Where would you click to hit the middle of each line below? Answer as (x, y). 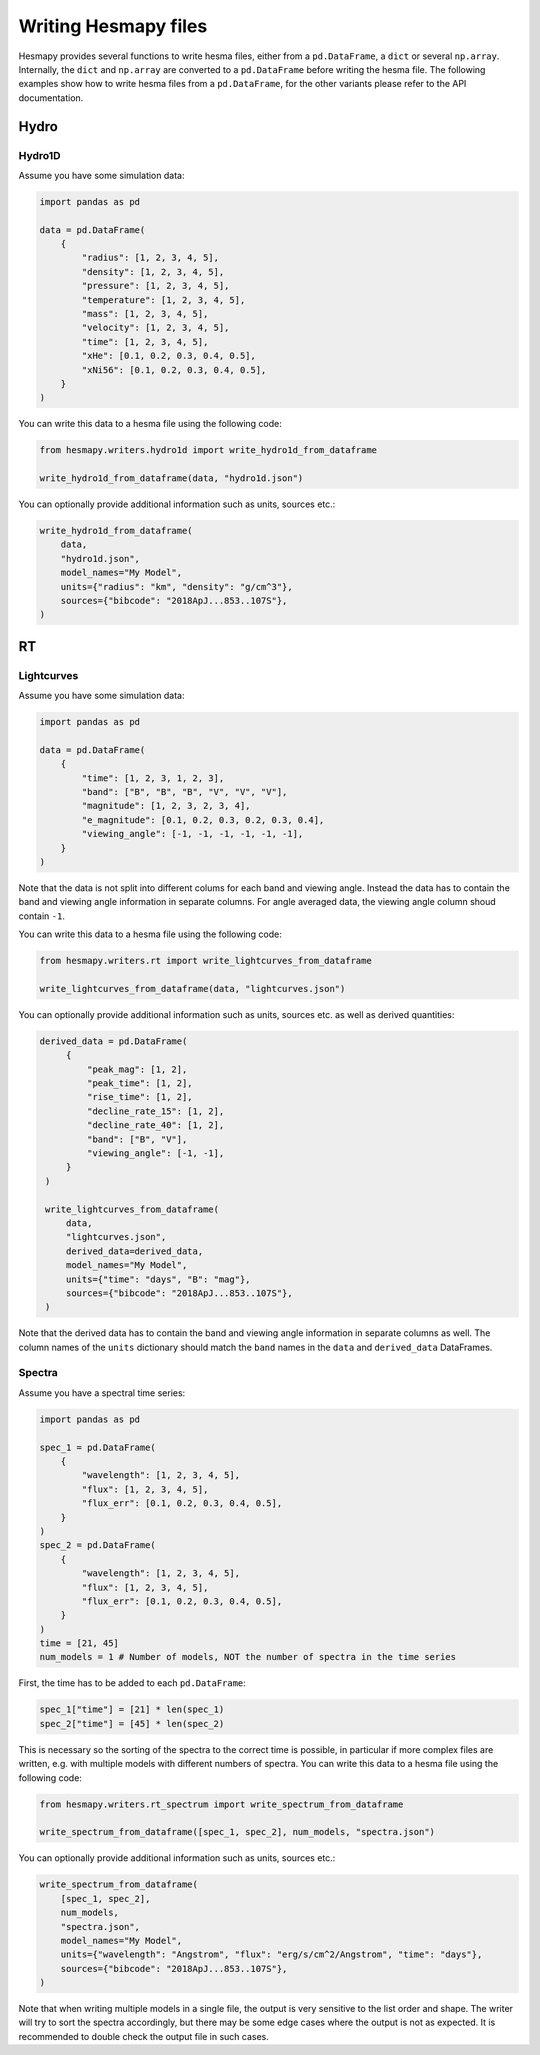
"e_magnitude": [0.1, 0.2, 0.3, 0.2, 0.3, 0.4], (203, 819)
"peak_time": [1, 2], (140, 1083)
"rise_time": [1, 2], (140, 1097)
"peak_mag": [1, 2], (137, 1069)
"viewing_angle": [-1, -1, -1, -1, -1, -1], (192, 834)
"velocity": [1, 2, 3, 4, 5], (155, 328)
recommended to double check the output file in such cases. (144, 2036)
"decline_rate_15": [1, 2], (155, 1111)
